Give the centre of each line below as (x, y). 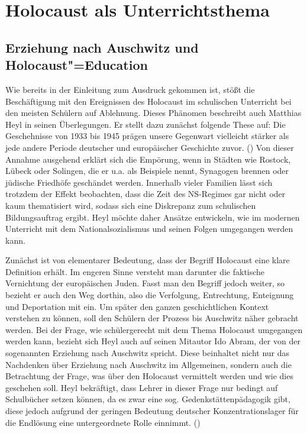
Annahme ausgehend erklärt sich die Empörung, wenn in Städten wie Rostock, (148, 159)
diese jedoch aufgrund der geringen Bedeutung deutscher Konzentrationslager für (152, 411)
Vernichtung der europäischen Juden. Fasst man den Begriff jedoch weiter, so (145, 283)
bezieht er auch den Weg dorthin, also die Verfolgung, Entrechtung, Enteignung (150, 295)
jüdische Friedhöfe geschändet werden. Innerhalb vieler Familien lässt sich (139, 182)
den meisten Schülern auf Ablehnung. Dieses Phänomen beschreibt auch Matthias (153, 113)
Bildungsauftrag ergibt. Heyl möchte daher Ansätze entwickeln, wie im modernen (153, 217)
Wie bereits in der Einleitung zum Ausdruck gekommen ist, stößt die (130, 89)
